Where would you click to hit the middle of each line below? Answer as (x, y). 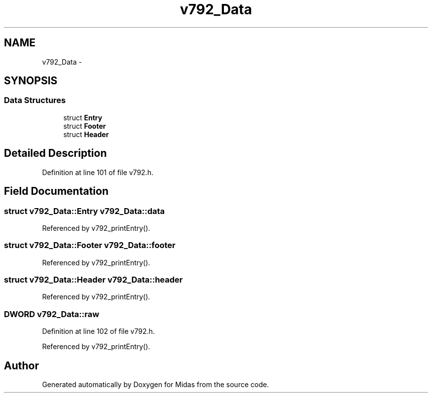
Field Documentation (56, 191)
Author (21, 365)
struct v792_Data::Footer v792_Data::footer (90, 245)
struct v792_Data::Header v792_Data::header (93, 280)
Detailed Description (55, 153)
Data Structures (35, 100)
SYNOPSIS (31, 81)
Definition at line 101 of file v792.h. (98, 172)
